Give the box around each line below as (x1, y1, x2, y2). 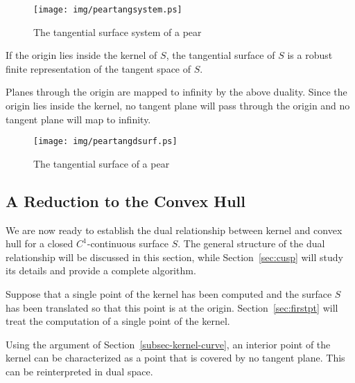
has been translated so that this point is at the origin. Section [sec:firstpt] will (6, 300, 338, 314)
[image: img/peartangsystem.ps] (33, 5, 182, 15)
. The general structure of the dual (177, 236, 325, 251)
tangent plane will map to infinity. (6, 112, 151, 126)
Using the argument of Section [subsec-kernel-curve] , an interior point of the (6, 337, 331, 351)
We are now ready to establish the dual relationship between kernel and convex (6, 222, 343, 237)
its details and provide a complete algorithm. (6, 263, 196, 278)
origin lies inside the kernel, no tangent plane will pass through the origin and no (6, 98, 350, 113)
